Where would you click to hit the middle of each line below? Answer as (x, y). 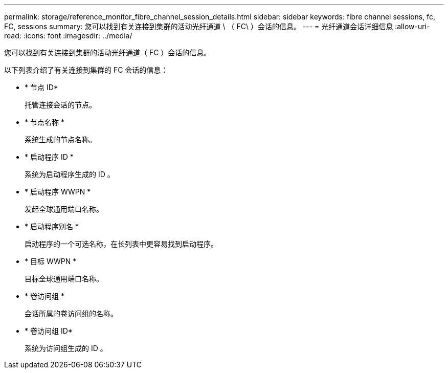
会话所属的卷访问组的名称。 (71, 313)
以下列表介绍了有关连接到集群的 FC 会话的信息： (86, 70)
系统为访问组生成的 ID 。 (66, 348)
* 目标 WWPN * (51, 261)
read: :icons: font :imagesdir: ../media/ (68, 36)
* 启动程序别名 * (52, 226)
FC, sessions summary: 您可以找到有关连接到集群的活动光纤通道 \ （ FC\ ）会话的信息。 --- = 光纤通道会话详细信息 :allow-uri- (217, 26)
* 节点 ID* (41, 87)
